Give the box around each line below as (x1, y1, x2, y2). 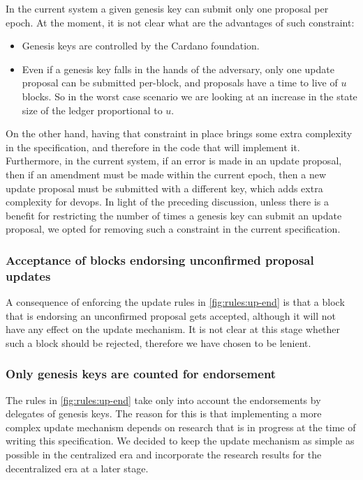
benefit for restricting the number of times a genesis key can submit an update (6, 208, 342, 222)
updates (6, 267, 51, 284)
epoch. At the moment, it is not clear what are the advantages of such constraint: (6, 15, 355, 29)
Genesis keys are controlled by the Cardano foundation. (22, 38, 260, 53)
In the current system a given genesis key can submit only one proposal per (6, 1, 329, 15)
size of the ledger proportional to (22, 102, 163, 117)
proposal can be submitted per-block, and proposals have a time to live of (22, 75, 338, 90)
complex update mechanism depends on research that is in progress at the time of (6, 419, 356, 434)
